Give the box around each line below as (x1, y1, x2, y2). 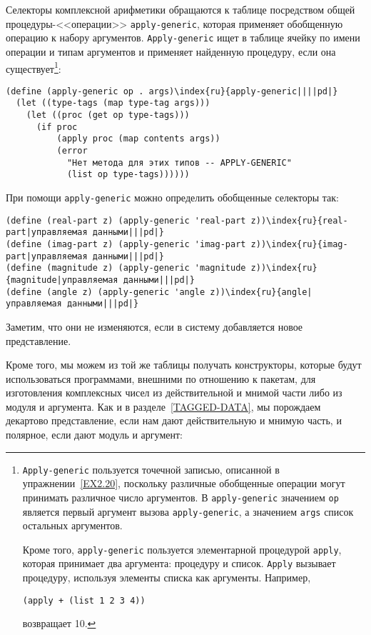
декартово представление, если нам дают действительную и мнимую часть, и (6, 413, 342, 428)
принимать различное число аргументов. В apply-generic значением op (22, 489, 339, 504)
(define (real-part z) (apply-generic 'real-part (6, 215, 246, 226)
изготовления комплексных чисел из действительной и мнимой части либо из (6, 385, 342, 400)
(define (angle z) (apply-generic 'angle (6, 286, 205, 297)
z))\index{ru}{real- (250, 215, 348, 226)
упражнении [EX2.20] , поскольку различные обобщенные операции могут (22, 476, 345, 491)
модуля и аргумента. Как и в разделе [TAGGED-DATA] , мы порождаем (6, 399, 321, 414)
